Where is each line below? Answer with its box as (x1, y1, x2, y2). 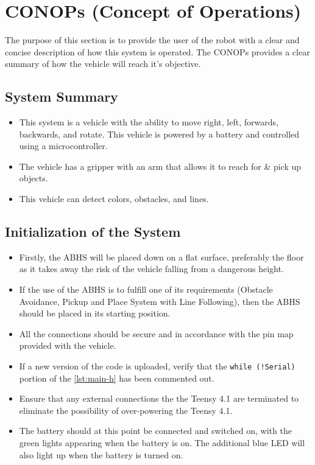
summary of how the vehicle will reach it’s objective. (5, 57, 201, 70)
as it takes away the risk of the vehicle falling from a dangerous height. (19, 262, 284, 275)
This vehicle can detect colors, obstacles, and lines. (19, 192, 209, 205)
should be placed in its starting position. (19, 307, 171, 320)
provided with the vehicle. (19, 339, 116, 352)
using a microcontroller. (19, 139, 108, 152)
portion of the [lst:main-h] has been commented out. (19, 371, 214, 384)
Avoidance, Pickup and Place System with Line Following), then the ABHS (19, 295, 300, 307)
